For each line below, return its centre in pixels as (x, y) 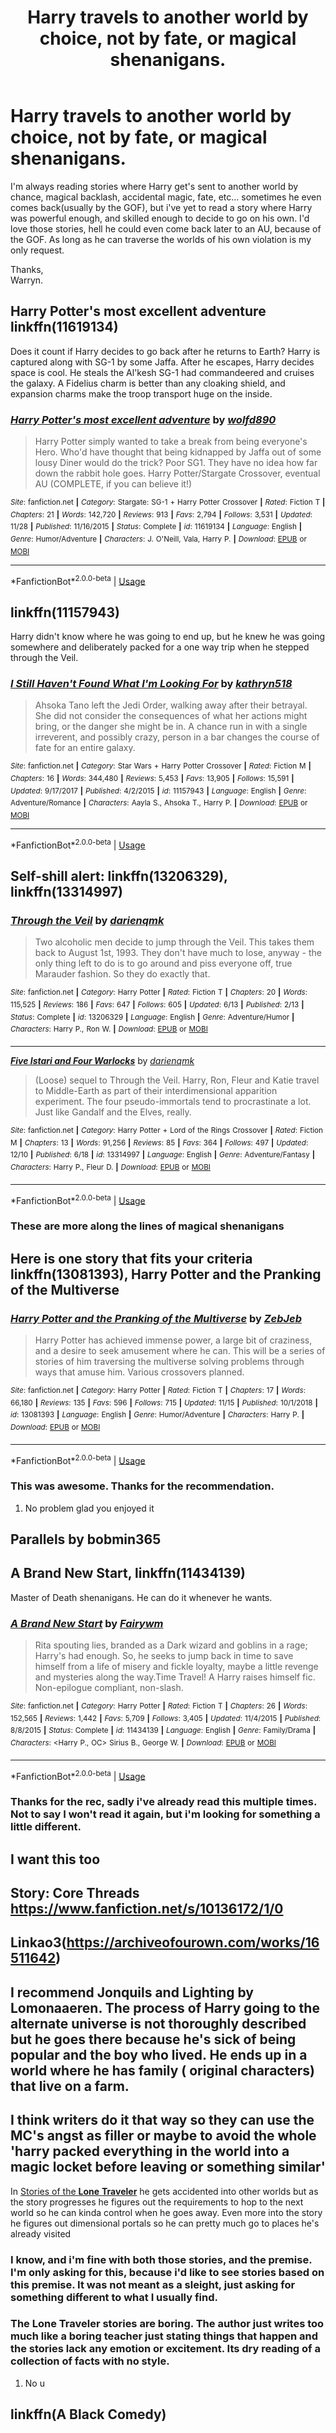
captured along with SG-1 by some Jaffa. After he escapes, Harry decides (162, 362)
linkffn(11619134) (64, 327)
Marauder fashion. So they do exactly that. (122, 974)
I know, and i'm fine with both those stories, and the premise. (161, 2259)
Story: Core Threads (75, 1892)
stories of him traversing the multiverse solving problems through (169, 1361)
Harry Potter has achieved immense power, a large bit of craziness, (173, 1340)
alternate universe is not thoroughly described (158, 2023)
